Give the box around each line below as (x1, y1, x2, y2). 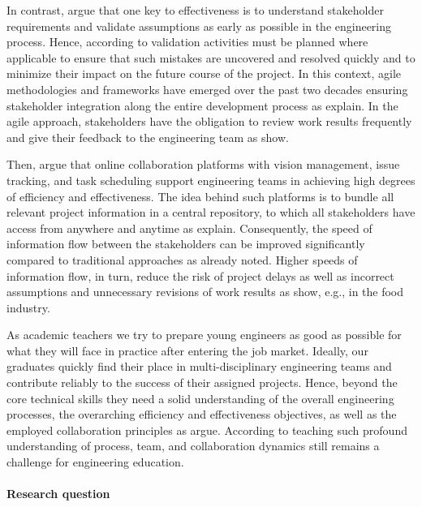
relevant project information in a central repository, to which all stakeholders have (6, 204, 416, 221)
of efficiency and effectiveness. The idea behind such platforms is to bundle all (6, 187, 394, 204)
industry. (6, 299, 50, 316)
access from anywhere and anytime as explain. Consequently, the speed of (6, 219, 372, 236)
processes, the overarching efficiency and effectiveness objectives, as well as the (6, 406, 397, 423)
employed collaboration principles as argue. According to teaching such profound (6, 421, 407, 438)
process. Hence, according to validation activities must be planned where (6, 33, 368, 50)
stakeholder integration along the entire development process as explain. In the (6, 97, 398, 114)
